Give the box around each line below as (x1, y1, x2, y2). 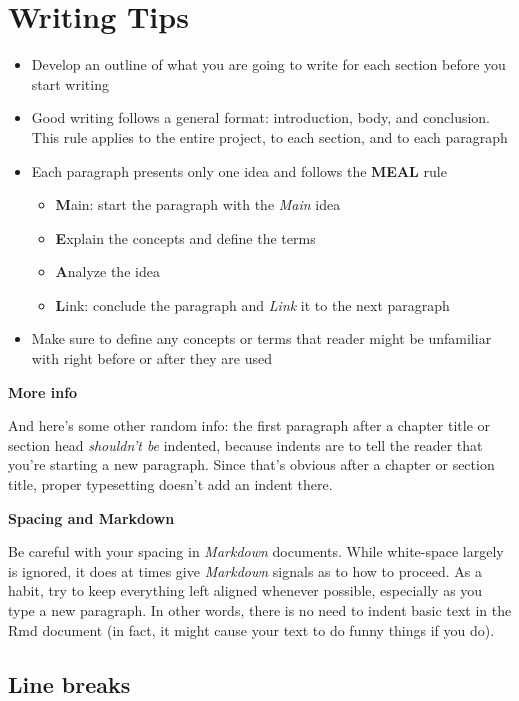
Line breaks (8, 668, 131, 699)
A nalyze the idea (55, 261, 160, 282)
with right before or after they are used (31, 348, 273, 369)
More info (8, 381, 78, 402)
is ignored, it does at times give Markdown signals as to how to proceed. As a (8, 560, 482, 581)
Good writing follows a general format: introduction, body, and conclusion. (31, 107, 491, 128)
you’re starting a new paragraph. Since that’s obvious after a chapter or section (8, 454, 495, 475)
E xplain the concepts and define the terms (55, 227, 316, 248)
